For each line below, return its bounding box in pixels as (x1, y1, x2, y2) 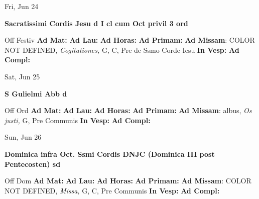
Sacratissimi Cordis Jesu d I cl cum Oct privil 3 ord (5, 18, 188, 28)
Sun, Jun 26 (5, 132, 42, 142)
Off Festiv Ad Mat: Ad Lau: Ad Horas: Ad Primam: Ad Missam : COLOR (5, 35, 255, 45)
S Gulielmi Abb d (5, 88, 67, 98)
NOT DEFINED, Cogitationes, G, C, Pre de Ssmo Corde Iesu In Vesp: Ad (5, 44, 239, 55)
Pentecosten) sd (5, 158, 61, 169)
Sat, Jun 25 (5, 71, 40, 81)
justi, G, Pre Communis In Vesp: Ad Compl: (5, 115, 151, 125)
